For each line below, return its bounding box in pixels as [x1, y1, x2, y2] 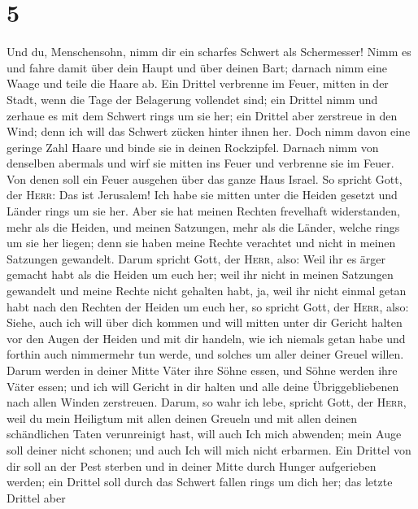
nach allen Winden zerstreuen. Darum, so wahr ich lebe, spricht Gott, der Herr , [7, 394, 407, 411]
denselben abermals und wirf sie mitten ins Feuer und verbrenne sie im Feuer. [7, 154, 394, 172]
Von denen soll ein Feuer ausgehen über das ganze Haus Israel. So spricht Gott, [7, 170, 403, 187]
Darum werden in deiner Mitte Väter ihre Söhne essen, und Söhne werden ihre [7, 362, 398, 378]
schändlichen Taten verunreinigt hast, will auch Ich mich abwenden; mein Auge [7, 425, 402, 442]
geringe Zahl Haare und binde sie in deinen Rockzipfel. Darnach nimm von [7, 138, 379, 155]
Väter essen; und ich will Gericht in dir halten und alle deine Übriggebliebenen [7, 377, 399, 394]
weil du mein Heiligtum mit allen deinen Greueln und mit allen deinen [7, 409, 358, 426]
